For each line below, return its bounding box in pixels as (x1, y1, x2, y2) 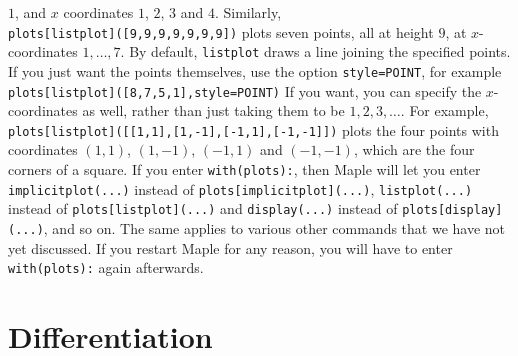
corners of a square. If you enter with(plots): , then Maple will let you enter (8, 159, 481, 180)
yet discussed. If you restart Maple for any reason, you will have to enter (8, 237, 453, 258)
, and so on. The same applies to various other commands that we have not (43, 218, 506, 239)
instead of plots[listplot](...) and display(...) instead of (8, 198, 398, 219)
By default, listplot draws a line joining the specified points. (129, 41, 511, 62)
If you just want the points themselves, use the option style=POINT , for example (8, 60, 502, 81)
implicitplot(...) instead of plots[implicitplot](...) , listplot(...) (8, 178, 473, 199)
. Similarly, (214, 2, 282, 22)
